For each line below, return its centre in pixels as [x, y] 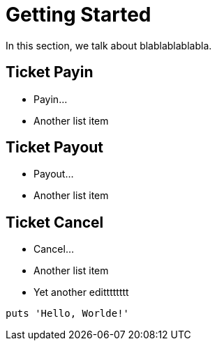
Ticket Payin [50, 72]
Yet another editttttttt [81, 292]
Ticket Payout [55, 148]
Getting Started [78, 15]
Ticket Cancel [55, 222]
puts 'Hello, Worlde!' [68, 314]
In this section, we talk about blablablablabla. [109, 45]
